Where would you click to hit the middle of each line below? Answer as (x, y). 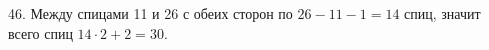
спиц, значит (442, 13)
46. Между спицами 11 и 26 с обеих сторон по (150, 13)
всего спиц (40, 32)
